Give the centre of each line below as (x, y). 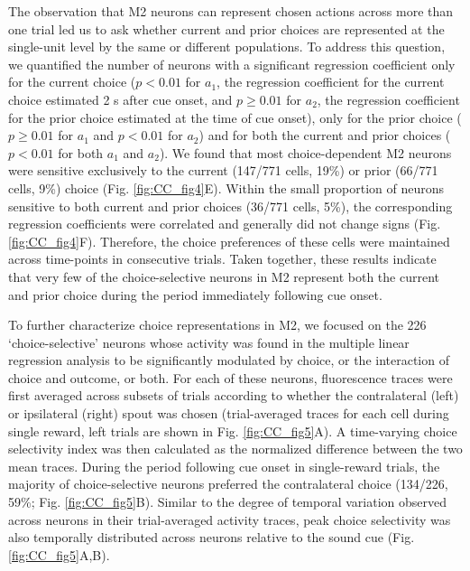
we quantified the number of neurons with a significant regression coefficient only (232, 64)
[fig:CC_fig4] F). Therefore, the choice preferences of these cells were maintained (229, 241)
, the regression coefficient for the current (331, 82)
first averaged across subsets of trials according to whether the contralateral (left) (234, 395)
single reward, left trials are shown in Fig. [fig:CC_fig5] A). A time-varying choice (233, 431)
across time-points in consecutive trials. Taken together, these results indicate (222, 259)
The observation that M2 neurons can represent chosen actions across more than (231, 11)
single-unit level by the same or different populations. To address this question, (227, 47)
